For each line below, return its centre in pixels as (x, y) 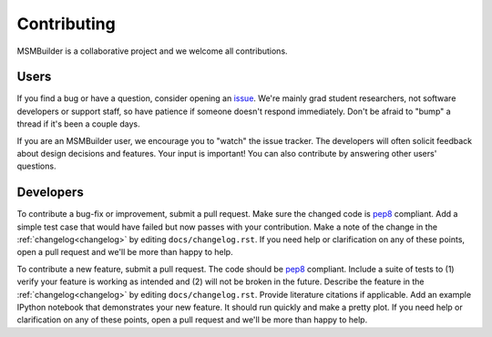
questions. (36, 166)
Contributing (66, 24)
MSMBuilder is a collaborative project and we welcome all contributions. (152, 51)
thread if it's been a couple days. (78, 124)
